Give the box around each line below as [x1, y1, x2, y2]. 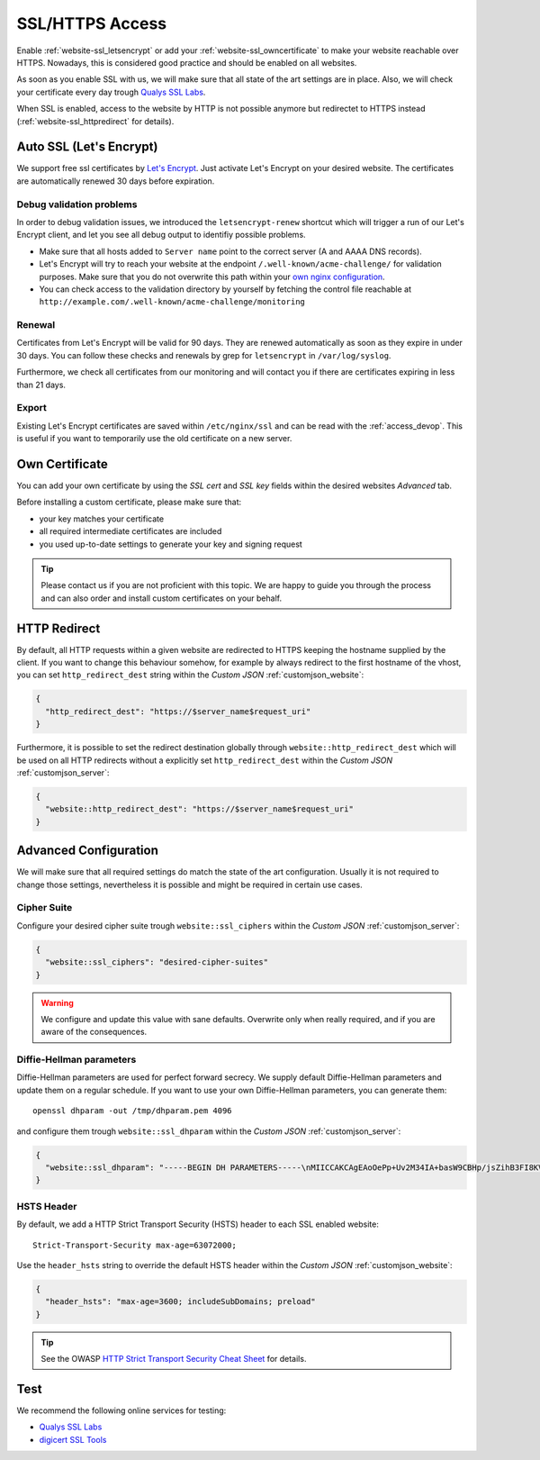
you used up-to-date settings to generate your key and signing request [39, 539, 303, 549]
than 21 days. [16, 379, 67, 390]
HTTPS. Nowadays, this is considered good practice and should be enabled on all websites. [16, 57, 357, 68]
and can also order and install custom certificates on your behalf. [40, 593, 283, 603]
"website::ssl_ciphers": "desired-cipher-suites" [45, 957, 269, 967]
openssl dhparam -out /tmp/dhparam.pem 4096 [32, 1106, 233, 1116]
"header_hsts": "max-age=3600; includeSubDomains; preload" [45, 1297, 316, 1307]
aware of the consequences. [40, 1027, 148, 1038]
